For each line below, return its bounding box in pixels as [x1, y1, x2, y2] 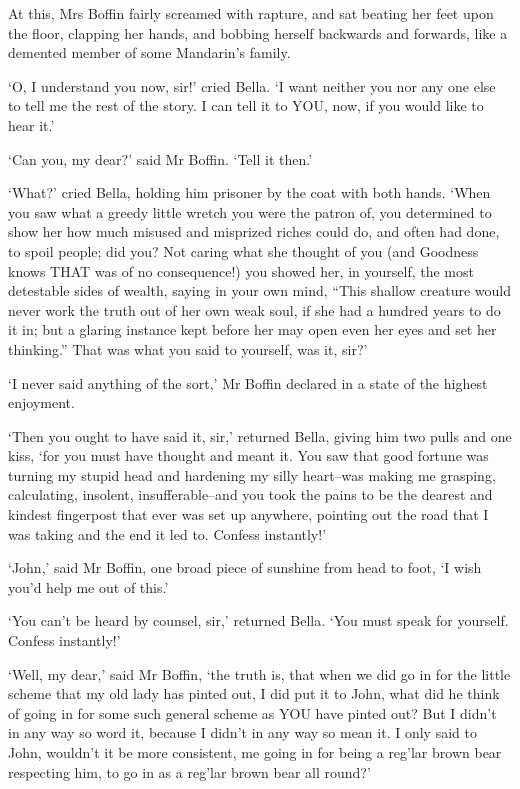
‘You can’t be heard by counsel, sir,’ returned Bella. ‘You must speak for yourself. [8, 610, 509, 631]
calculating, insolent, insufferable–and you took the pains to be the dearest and [8, 484, 493, 505]
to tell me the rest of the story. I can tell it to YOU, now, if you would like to [8, 95, 484, 116]
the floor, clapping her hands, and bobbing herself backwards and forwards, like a [8, 22, 508, 43]
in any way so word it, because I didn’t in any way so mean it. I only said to [8, 722, 477, 743]
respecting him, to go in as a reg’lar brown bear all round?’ [8, 761, 371, 782]
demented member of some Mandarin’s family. [8, 42, 291, 63]
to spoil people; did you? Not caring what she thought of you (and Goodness [8, 240, 479, 261]
